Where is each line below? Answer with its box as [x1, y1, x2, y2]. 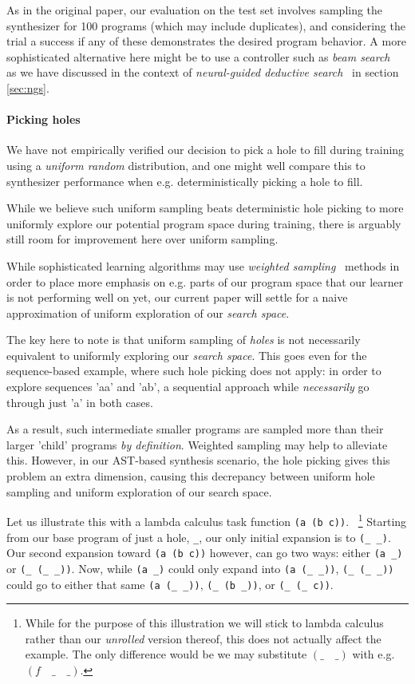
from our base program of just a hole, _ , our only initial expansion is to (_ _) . [6, 528, 391, 545]
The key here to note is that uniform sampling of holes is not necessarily [6, 331, 361, 348]
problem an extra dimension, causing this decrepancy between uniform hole [6, 468, 375, 484]
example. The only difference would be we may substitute [25, 646, 307, 662]
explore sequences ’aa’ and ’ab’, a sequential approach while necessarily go [6, 378, 370, 395]
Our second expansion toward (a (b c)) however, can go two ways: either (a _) [6, 544, 403, 561]
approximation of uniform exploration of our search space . [6, 304, 290, 321]
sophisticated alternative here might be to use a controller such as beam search [6, 48, 390, 65]
